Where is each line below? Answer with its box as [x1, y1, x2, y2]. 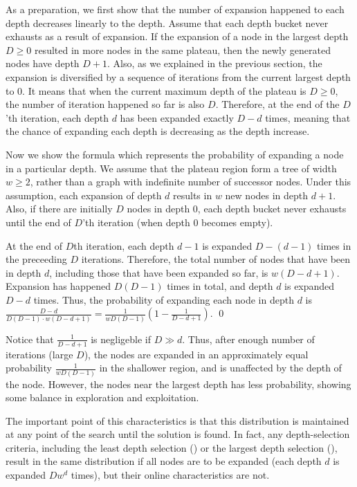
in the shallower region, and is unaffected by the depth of [99, 360, 342, 375]
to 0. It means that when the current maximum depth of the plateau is [6, 83, 306, 98]
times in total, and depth [167, 279, 273, 293]
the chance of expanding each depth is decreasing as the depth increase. [6, 124, 310, 138]
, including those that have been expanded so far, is [49, 265, 268, 279]
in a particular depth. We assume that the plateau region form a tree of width [6, 160, 337, 175]
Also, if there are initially [6, 201, 113, 216]
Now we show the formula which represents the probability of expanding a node [6, 147, 344, 161]
